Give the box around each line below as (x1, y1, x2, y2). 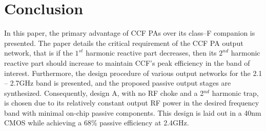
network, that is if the (4, 47, 73, 58)
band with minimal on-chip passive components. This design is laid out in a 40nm (4, 107, 261, 118)
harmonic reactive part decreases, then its (86, 47, 217, 58)
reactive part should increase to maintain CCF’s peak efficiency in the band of (4, 57, 250, 68)
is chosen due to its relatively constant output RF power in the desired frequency (4, 97, 259, 108)
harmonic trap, (212, 87, 259, 98)
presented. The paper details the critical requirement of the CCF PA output (4, 37, 243, 48)
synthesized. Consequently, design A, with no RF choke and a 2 (4, 87, 204, 98)
